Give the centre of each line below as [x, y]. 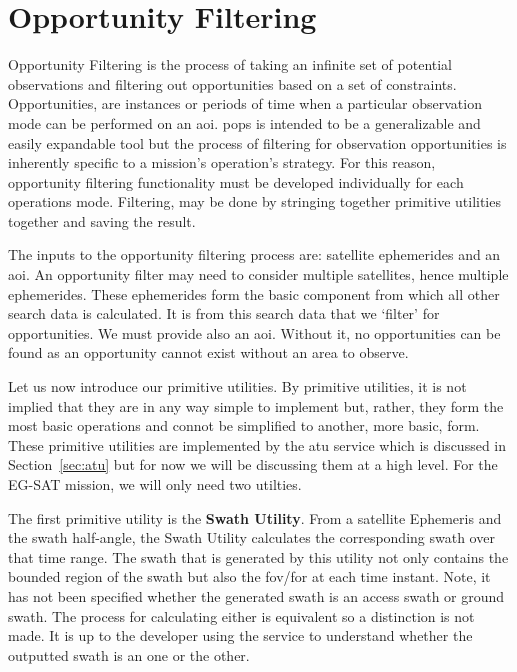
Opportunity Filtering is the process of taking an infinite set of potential [230, 64]
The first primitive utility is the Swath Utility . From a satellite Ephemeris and [255, 517]
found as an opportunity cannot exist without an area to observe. [208, 352]
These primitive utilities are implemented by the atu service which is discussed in [257, 444]
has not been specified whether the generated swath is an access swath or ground [256, 595]
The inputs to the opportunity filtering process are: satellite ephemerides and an [254, 254]
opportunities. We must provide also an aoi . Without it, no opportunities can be [254, 332]
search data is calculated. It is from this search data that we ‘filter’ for [224, 313]
